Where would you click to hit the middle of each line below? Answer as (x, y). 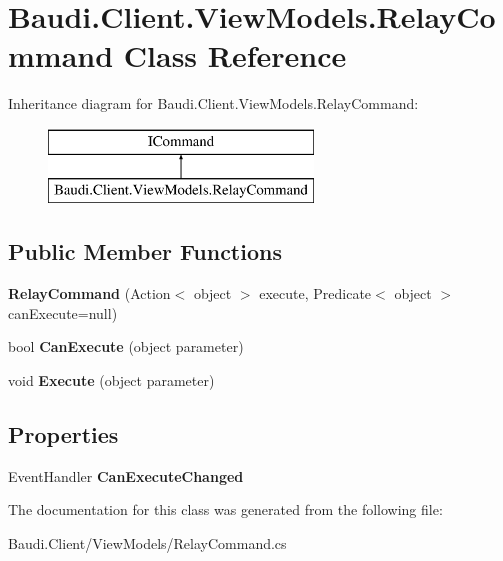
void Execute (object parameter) (111, 380)
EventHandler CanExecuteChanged (126, 475)
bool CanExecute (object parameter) (126, 346)
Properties (63, 434)
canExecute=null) (63, 312)
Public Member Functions (145, 251)
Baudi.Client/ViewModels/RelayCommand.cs (147, 543)
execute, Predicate (315, 293)
